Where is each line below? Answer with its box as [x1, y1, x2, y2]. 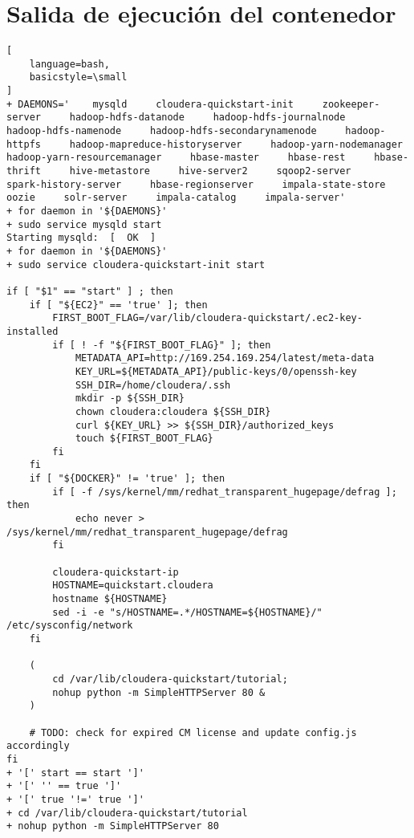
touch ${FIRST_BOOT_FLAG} [75, 433, 213, 445]
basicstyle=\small [29, 71, 128, 83]
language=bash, [29, 58, 110, 70]
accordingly [6, 740, 70, 752]
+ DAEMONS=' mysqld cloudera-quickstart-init [6, 98, 294, 110]
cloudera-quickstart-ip [52, 566, 179, 578]
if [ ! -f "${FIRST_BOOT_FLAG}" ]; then [52, 339, 271, 351]
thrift [6, 165, 41, 177]
